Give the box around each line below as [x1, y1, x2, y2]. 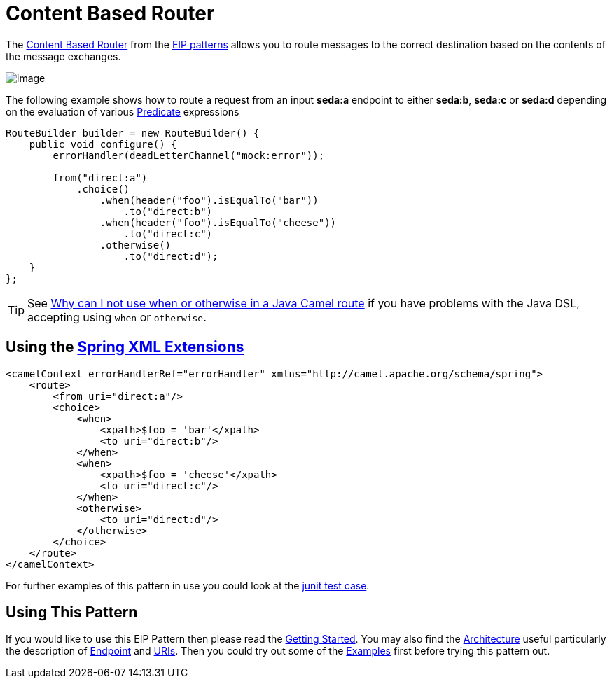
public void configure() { [29, 138, 177, 150]
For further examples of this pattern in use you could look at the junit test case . [6, 579, 370, 592]
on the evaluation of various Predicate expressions [6, 105, 239, 118]
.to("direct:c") [123, 228, 213, 239]
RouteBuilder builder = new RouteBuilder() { [6, 127, 260, 139]
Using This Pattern [6, 603, 138, 622]
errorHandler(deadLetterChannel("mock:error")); [53, 149, 325, 161]
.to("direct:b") [123, 205, 213, 217]
